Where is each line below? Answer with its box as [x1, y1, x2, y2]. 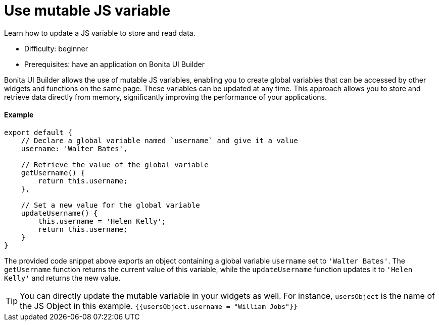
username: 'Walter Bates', [21, 144, 128, 153]
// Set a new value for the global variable [21, 201, 200, 209]
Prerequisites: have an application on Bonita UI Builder [24, 59, 205, 69]
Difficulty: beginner [24, 44, 88, 53]
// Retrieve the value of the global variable [21, 160, 209, 169]
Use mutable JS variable [4, 2, 171, 19]
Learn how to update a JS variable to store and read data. [4, 28, 196, 37]
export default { [4, 128, 72, 137]
